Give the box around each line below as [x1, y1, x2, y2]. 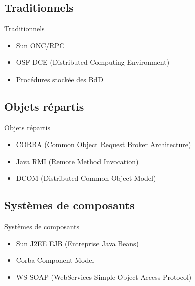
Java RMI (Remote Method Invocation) [16, 156, 139, 166]
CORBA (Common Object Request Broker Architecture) [16, 139, 191, 150]
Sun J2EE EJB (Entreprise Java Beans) [16, 238, 139, 248]
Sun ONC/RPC [16, 40, 65, 50]
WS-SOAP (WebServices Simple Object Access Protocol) [16, 271, 192, 282]
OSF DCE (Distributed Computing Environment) [16, 57, 170, 67]
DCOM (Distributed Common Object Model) [16, 173, 156, 183]
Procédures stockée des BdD [16, 74, 103, 84]
